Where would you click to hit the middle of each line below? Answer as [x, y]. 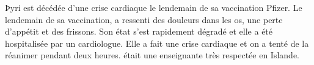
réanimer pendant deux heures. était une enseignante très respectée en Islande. [152, 55]
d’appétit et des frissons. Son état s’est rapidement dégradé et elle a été [139, 31]
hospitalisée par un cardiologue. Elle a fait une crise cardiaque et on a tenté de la [157, 43]
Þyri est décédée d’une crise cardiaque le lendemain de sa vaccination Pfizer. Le [154, 7]
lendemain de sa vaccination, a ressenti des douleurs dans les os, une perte [144, 19]
